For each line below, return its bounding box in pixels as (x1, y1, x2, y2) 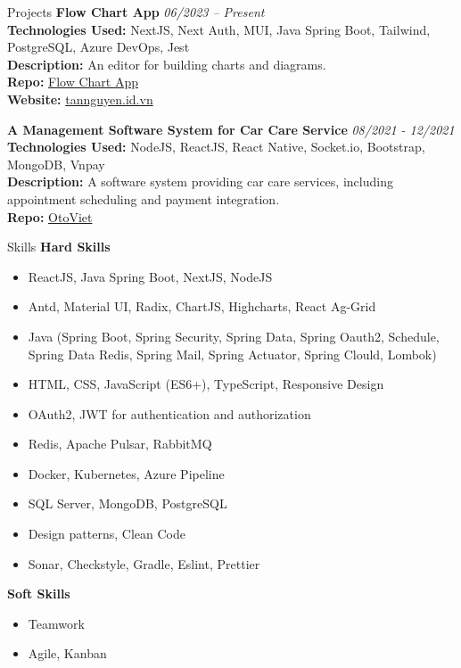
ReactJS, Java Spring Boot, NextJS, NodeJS (28, 267, 273, 285)
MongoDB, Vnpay (7, 154, 105, 173)
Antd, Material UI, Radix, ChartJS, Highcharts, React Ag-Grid (28, 297, 376, 316)
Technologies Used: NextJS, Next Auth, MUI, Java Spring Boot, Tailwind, (7, 20, 431, 38)
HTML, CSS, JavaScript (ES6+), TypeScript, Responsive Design (28, 375, 384, 393)
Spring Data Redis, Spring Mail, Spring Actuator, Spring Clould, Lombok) (28, 344, 437, 363)
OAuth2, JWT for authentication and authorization (28, 404, 311, 423)
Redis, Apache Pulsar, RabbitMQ (28, 434, 212, 453)
